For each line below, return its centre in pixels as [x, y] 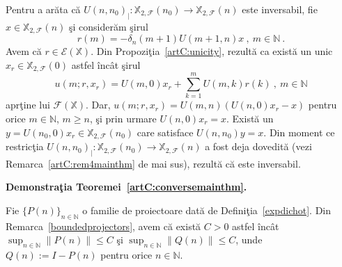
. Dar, [98, 105]
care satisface [165, 132]
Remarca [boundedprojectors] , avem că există [103, 226]
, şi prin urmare [123, 119]
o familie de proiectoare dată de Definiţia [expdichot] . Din [207, 210]
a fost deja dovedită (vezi [258, 146]
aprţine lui [28, 105]
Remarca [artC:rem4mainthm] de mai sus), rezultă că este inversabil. [153, 163]
